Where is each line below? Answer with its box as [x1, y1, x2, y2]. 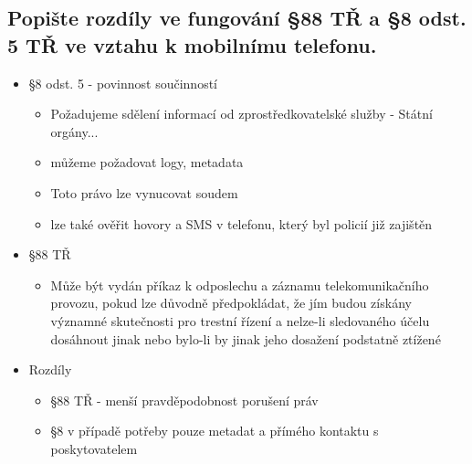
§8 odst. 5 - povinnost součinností [28, 73, 218, 92]
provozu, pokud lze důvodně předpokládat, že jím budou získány [50, 293, 412, 312]
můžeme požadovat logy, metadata [50, 153, 244, 172]
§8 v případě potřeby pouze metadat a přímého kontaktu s [50, 421, 379, 440]
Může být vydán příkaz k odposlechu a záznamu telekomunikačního [50, 275, 429, 294]
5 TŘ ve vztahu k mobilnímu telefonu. [7, 30, 377, 58]
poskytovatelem [50, 438, 138, 458]
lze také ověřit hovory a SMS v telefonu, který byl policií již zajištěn [50, 214, 433, 233]
